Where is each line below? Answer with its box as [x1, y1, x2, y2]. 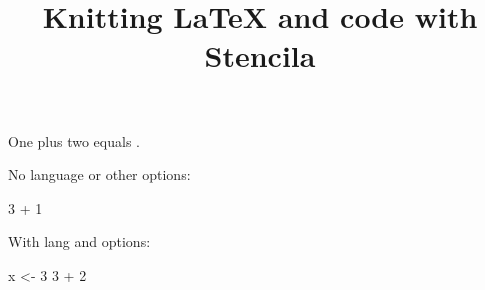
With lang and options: [8, 231, 151, 252]
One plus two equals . [8, 130, 140, 151]
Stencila [204, 35, 316, 76]
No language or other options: [8, 164, 191, 185]
